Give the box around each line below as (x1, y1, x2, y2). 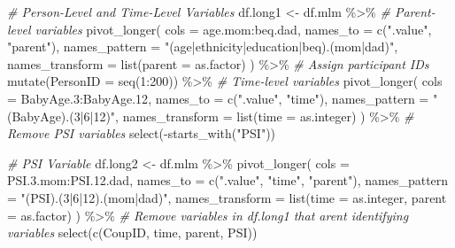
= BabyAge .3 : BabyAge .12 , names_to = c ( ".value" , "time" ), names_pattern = (7, 89, 429, 107)
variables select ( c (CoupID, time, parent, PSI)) (7, 223, 258, 242)
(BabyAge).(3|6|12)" (7, 106, 116, 125)
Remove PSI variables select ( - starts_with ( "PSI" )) (7, 124, 276, 143)
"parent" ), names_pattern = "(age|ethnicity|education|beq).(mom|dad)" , (7, 37, 398, 56)
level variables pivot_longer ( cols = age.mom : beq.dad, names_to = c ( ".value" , (7, 19, 432, 38)
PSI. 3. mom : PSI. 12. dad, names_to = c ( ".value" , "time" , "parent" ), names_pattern (7, 171, 449, 190)
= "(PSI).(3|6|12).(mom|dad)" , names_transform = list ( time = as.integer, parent (7, 188, 447, 206)
